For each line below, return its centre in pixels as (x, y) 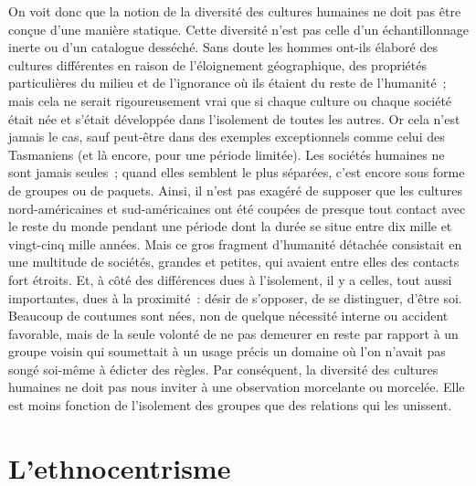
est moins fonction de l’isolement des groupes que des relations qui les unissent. (230, 405)
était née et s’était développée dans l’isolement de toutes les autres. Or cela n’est (234, 118)
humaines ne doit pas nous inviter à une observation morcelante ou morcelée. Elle (237, 387)
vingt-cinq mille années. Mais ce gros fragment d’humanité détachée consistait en (235, 243)
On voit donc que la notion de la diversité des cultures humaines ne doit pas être (235, 11)
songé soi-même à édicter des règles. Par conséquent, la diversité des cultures (223, 369)
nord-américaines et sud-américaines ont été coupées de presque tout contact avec (237, 208)
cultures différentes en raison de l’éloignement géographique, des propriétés (217, 64)
